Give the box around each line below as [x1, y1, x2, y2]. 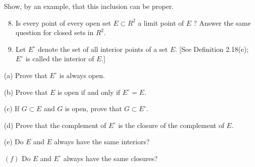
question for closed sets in [15, 27, 94, 38]
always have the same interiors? [54, 136, 150, 147]
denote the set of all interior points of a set [38, 43, 168, 54]
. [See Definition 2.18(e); [175, 43, 249, 54]
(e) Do [4, 136, 24, 147]
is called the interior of [25, 53, 94, 64]
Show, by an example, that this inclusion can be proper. [4, 1, 174, 11]
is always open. [59, 70, 105, 80]
